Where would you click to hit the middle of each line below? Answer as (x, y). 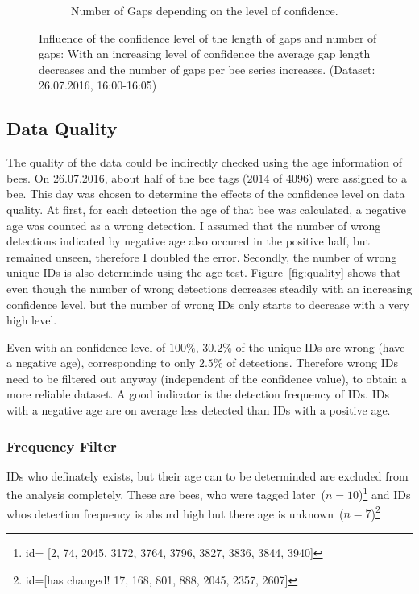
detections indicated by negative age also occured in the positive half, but (188, 241)
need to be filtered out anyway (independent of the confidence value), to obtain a (207, 378)
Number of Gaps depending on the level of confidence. (205, 10)
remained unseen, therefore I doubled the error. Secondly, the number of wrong (202, 256)
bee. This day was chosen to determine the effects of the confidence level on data (206, 194)
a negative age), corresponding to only (101, 363)
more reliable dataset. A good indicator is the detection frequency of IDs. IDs (198, 394)
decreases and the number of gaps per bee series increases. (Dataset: (207, 69)
